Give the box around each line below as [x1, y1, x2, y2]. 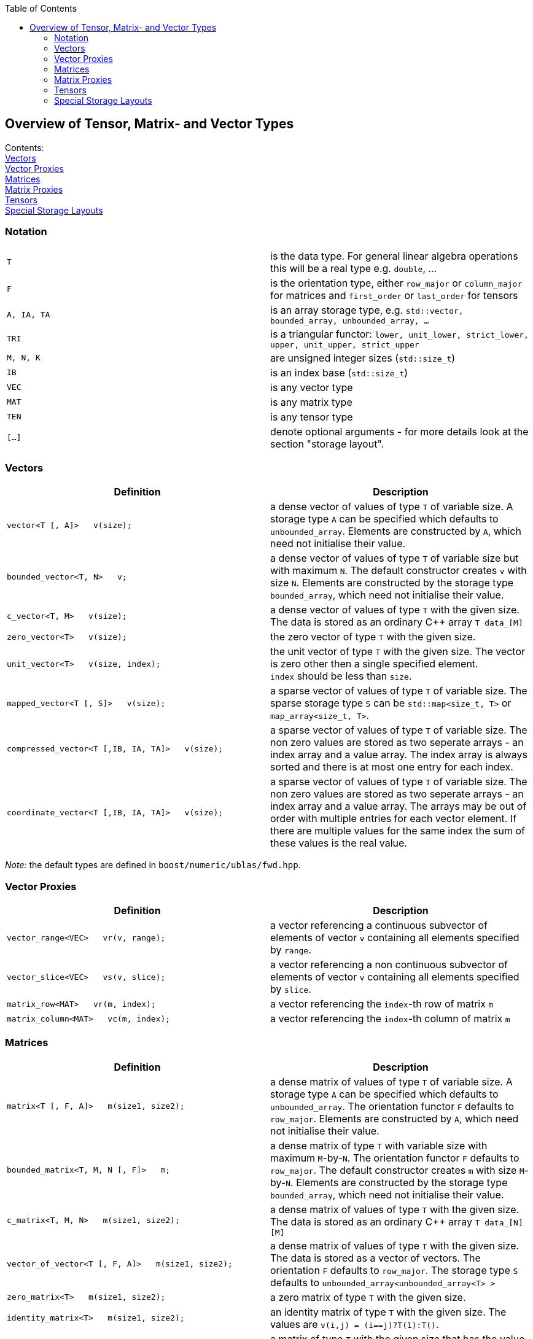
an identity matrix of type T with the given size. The [270, 1305, 507, 1318]
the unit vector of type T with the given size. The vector [270, 645, 526, 658]
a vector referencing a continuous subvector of [270, 919, 488, 932]
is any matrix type [270, 395, 352, 408]
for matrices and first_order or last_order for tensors [270, 289, 518, 301]
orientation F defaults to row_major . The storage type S [270, 1263, 518, 1276]
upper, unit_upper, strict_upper [270, 340, 419, 349]
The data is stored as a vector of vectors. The [270, 1251, 481, 1264]
